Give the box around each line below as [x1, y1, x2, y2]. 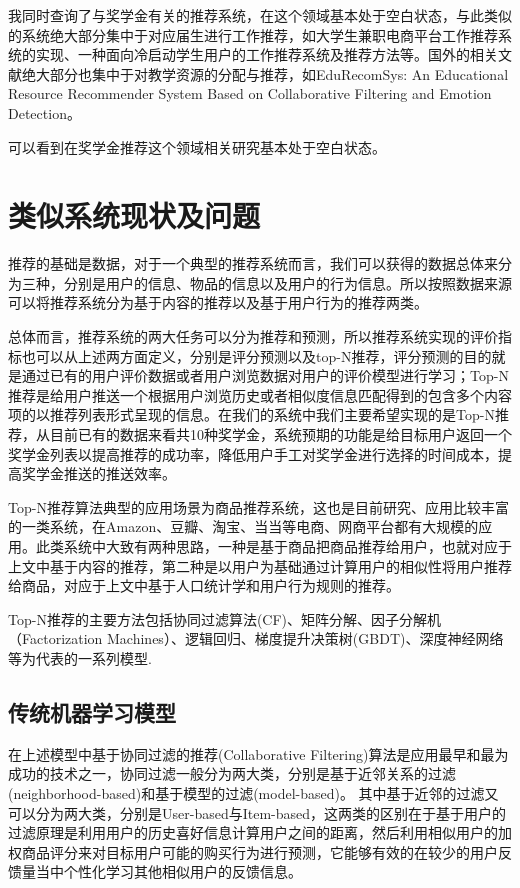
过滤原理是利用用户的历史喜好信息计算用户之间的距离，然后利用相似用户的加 [8, 822, 512, 843]
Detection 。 [8, 102, 81, 123]
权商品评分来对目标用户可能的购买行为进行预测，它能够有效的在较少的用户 [8, 841, 498, 862]
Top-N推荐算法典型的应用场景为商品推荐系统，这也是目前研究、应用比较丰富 [8, 496, 509, 517]
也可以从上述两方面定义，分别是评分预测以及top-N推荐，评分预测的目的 [21, 345, 492, 366]
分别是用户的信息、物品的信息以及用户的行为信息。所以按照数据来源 [63, 272, 512, 293]
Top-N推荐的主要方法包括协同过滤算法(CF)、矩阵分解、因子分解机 [8, 608, 442, 629]
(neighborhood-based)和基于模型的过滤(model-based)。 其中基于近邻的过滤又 [8, 782, 499, 803]
